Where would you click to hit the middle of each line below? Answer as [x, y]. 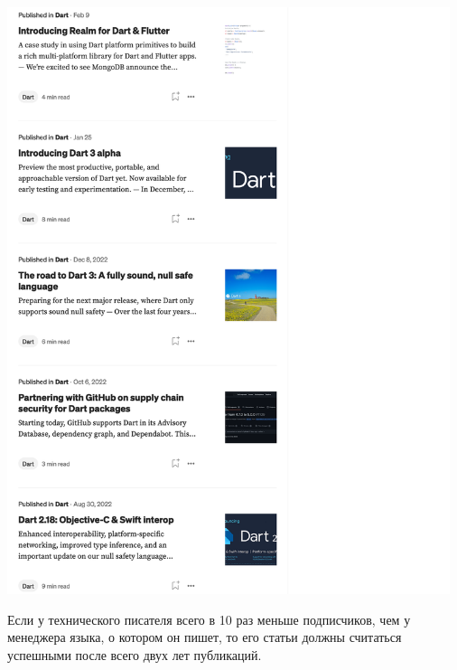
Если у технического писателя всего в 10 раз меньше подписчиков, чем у [209, 619]
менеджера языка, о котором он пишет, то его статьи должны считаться [205, 637]
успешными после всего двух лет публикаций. [135, 654]
